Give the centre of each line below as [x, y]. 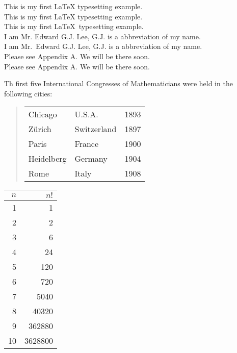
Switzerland [96, 129]
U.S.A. [86, 114]
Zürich [40, 129]
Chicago [43, 114]
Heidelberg [47, 159]
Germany [91, 159]
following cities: [28, 93]
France [87, 144]
